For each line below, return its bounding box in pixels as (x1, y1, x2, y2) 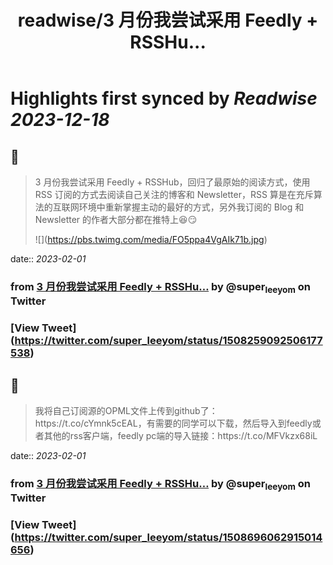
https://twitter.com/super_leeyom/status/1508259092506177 (14, 334, 323, 348)
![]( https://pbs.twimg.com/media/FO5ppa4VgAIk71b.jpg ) (34, 234, 268, 245)
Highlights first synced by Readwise (10, 87, 318, 110)
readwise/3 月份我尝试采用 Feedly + (17, 9, 319, 32)
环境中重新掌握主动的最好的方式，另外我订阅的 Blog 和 (78, 201, 305, 213)
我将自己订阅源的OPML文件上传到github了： (34, 404, 218, 416)
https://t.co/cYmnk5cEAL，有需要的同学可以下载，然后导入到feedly (34, 417, 313, 429)
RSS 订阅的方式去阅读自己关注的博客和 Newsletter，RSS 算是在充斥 (34, 189, 314, 200)
